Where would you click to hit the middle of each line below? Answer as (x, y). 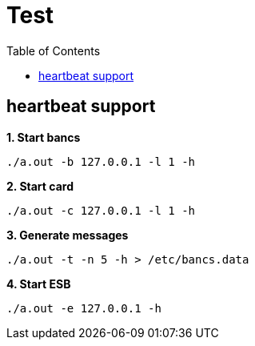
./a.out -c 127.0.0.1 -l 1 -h (101, 210)
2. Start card (40, 186)
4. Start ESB (39, 284)
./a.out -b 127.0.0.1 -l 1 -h (101, 161)
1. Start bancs (44, 137)
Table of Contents (54, 50)
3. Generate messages (68, 235)
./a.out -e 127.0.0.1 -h (84, 308)
